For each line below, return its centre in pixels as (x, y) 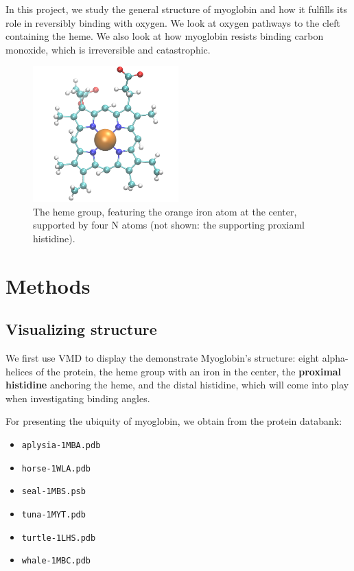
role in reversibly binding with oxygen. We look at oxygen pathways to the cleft (173, 22)
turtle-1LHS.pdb (59, 538)
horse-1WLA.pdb (56, 468)
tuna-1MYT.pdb (54, 514)
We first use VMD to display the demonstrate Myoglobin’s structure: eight (162, 358)
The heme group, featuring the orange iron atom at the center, (165, 211)
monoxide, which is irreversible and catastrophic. (108, 49)
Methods (48, 285)
